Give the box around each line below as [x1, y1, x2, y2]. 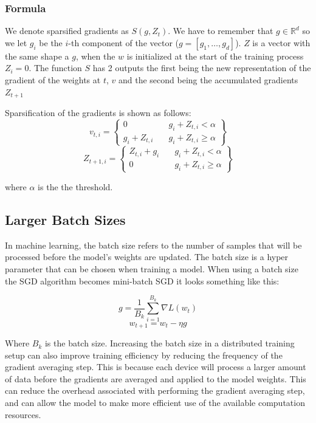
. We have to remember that [168, 24, 273, 37]
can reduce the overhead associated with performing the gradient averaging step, [5, 384, 305, 397]
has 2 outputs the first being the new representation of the [92, 61, 311, 74]
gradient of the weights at [5, 74, 101, 86]
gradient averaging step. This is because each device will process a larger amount [5, 360, 306, 373]
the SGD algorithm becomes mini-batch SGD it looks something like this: [5, 274, 280, 287]
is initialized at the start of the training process [126, 49, 304, 62]
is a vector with [252, 36, 311, 49]
